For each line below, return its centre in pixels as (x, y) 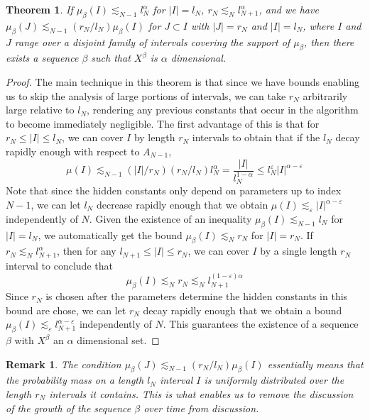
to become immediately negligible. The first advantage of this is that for (163, 123)
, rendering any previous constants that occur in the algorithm (223, 110)
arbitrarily (325, 95)
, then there (329, 42)
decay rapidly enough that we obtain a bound (243, 310)
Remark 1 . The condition (64, 364)
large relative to (40, 110)
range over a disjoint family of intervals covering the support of (152, 42)
